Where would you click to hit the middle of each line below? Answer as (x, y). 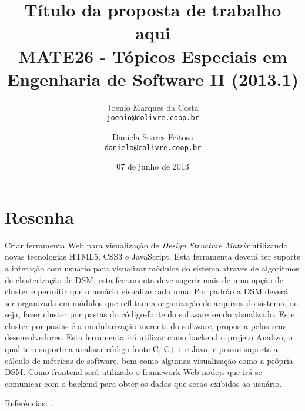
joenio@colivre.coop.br (153, 118)
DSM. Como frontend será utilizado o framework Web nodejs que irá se (133, 372)
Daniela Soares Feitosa (153, 136)
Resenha (39, 216)
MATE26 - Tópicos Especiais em (153, 56)
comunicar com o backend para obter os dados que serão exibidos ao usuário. (143, 383)
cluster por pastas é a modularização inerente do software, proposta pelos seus (146, 325)
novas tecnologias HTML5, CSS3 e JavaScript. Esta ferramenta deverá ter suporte (153, 256)
